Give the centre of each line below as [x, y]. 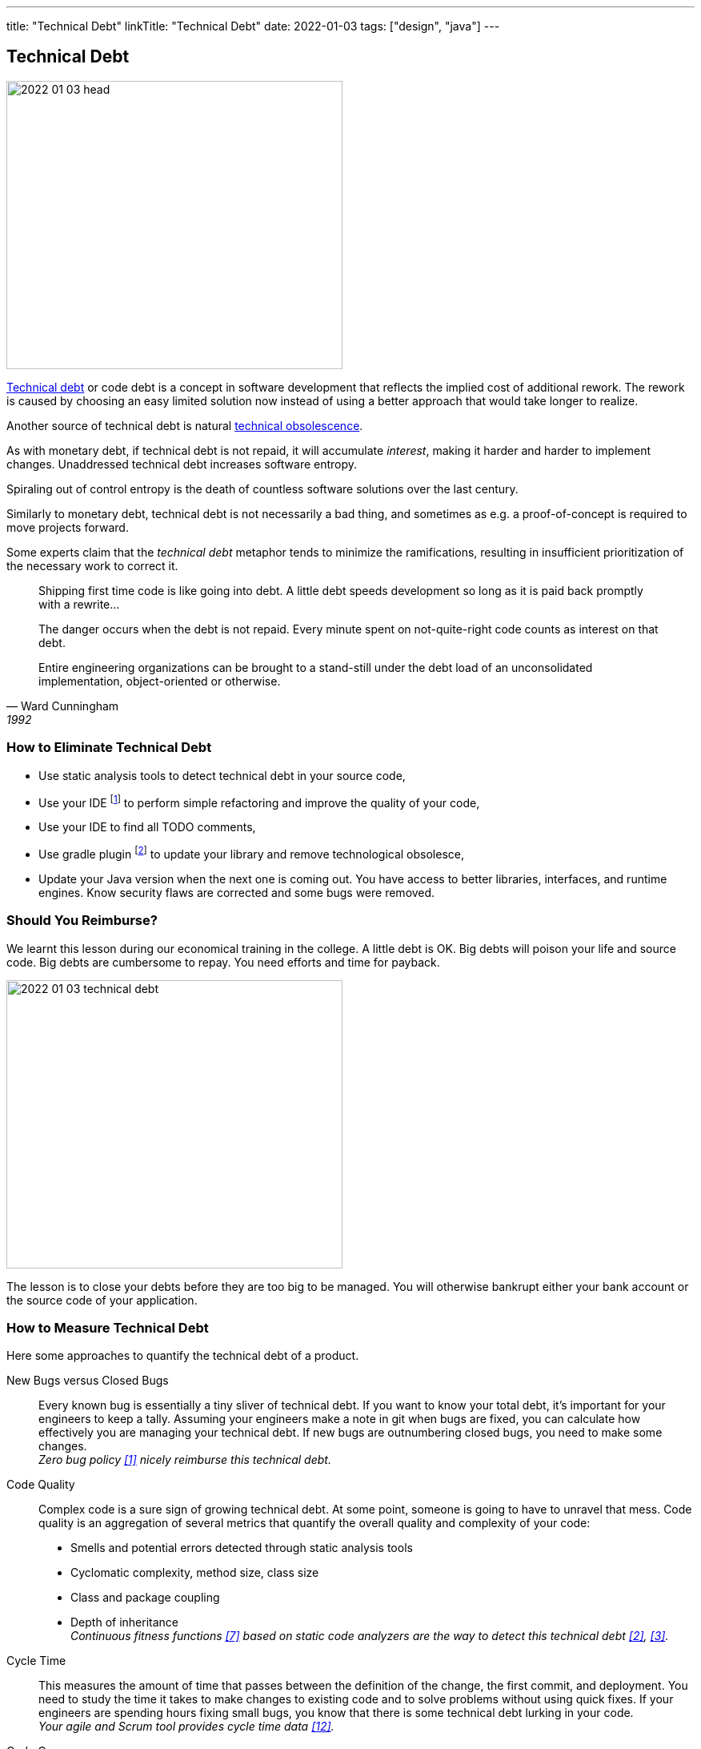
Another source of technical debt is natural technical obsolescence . [185, 425]
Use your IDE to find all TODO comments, [147, 827]
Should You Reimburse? [82, 921]
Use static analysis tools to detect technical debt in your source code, [222, 775]
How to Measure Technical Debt [108, 1328]
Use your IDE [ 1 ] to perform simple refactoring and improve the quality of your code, [259, 801]
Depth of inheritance [124, 1622]
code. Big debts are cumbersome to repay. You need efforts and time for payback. [223, 962]
